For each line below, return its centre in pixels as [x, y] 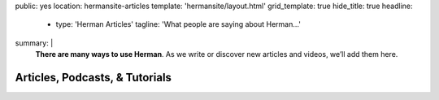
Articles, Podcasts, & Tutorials [93, 77]
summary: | [34, 43]
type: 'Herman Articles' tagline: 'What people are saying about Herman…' [178, 24]
